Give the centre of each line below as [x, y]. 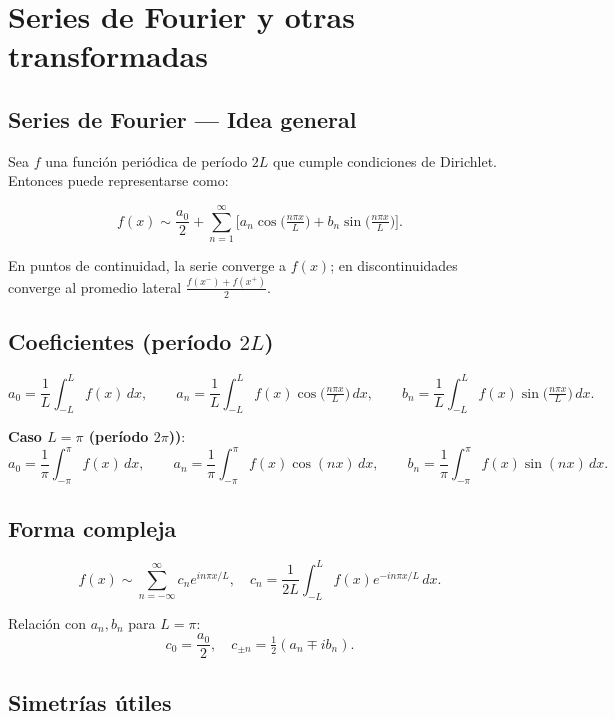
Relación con [47, 622]
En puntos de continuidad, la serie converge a [147, 265]
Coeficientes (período [120, 341]
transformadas [108, 55]
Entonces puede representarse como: [118, 180]
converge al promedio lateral [95, 286]
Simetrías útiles [90, 701]
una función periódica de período [146, 160]
